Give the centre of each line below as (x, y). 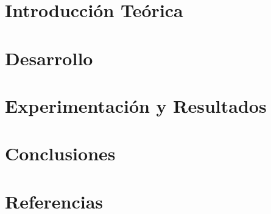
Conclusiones (60, 153)
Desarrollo (49, 58)
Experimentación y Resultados (136, 105)
